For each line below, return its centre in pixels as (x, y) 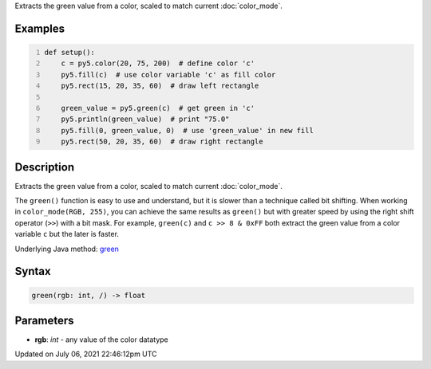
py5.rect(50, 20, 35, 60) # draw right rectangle (162, 142)
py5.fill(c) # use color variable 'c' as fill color (168, 75)
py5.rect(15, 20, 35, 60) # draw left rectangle (160, 86)
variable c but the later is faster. (67, 234)
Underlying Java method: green (67, 249)
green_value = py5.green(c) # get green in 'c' (158, 108)
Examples (40, 28)
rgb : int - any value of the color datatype (102, 340)
